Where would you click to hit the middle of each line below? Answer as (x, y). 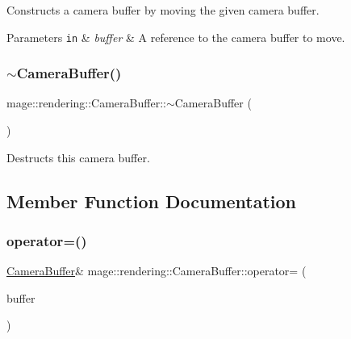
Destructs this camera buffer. (78, 157)
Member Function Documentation (152, 201)
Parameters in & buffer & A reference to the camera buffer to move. (176, 37)
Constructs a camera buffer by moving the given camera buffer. (163, 10)
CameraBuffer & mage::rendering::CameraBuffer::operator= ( (157, 271)
